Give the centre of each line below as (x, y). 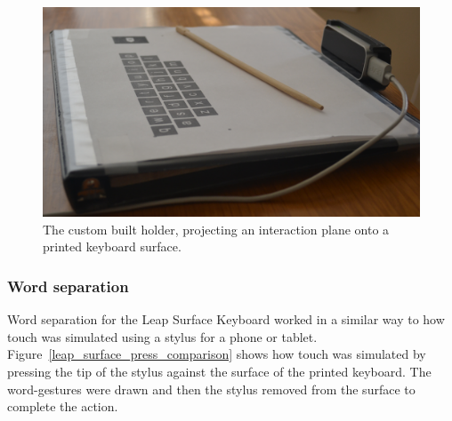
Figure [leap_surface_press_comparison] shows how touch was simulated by (217, 354)
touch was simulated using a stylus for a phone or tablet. (162, 336)
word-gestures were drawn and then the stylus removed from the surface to (211, 389)
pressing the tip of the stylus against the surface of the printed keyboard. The (219, 371)
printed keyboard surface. (112, 246)
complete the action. (63, 406)
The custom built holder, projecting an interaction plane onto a (216, 229)
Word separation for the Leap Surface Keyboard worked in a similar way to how (226, 319)
